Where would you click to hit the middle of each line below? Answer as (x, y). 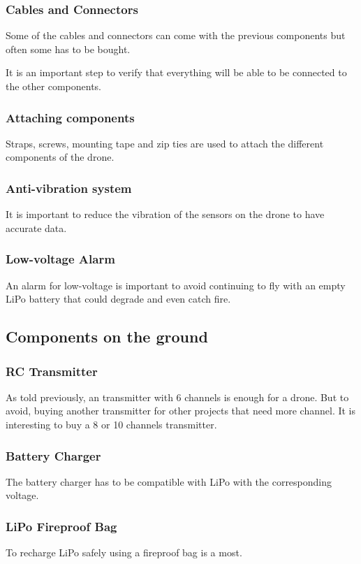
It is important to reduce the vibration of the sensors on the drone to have (165, 214)
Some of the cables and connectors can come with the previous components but (176, 35)
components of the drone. (60, 157)
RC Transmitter (52, 371)
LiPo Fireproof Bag (61, 526)
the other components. (54, 86)
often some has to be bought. (68, 49)
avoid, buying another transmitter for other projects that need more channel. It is (181, 411)
